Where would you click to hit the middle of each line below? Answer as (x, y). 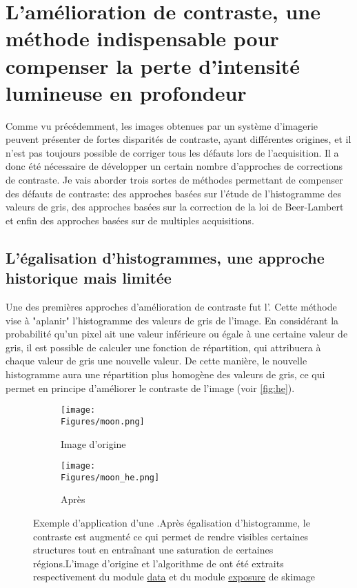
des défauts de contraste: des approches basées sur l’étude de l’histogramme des (173, 193)
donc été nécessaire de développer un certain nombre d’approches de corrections (174, 166)
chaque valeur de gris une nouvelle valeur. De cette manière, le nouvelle (156, 361)
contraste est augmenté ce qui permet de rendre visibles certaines (171, 536)
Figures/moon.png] (103, 421)
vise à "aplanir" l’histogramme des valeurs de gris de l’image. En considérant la (172, 320)
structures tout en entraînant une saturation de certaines (153, 550)
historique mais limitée (89, 278)
